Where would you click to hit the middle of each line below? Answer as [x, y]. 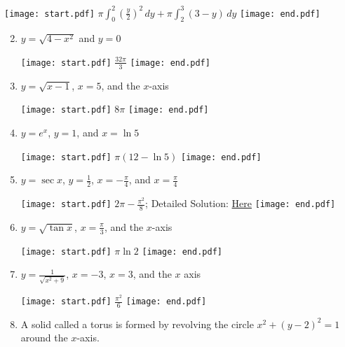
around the [44, 338]
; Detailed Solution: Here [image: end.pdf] [241, 203]
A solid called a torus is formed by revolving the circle [137, 324]
